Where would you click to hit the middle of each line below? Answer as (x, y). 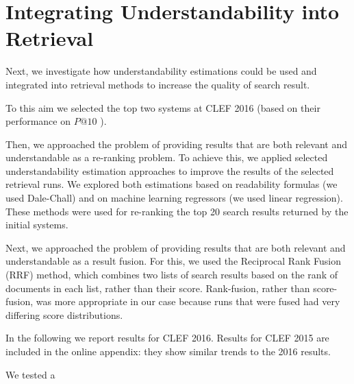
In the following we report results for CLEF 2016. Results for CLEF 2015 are (167, 338)
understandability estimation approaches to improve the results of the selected (170, 170)
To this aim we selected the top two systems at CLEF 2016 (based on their (163, 107)
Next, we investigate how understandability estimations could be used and (161, 71)
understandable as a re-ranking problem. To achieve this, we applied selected (167, 157)
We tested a (30, 374)
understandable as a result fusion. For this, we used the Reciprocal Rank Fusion (173, 261)
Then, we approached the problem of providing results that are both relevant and (176, 144)
